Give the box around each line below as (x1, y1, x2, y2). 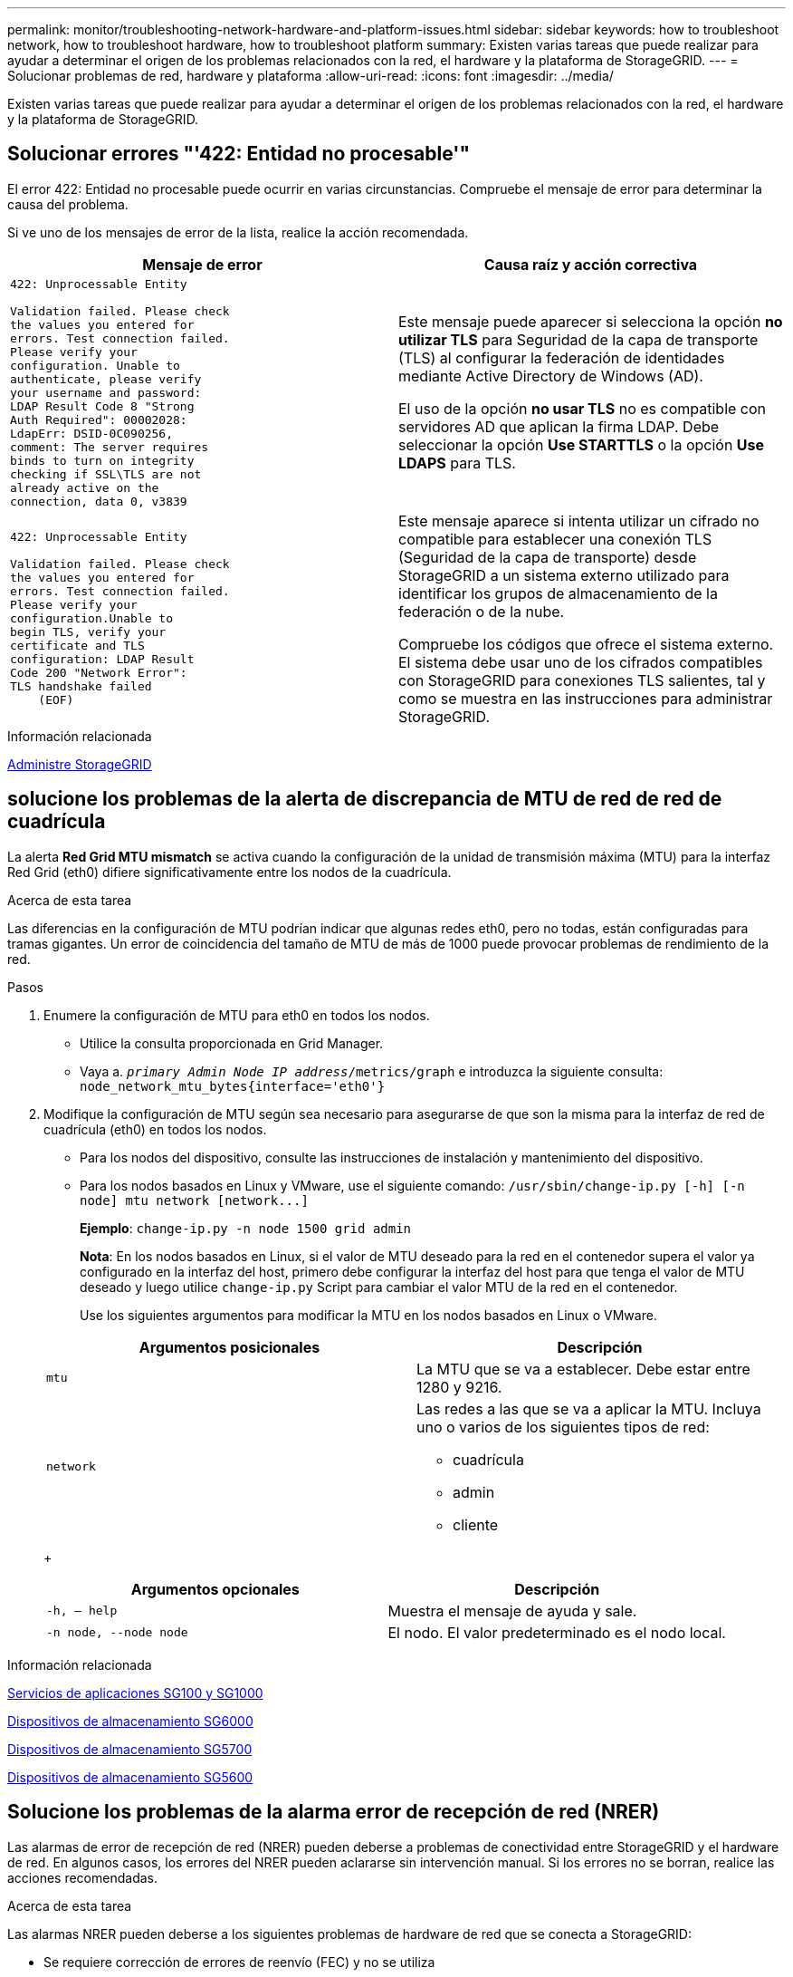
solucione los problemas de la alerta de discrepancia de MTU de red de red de (7, 787, 722, 811)
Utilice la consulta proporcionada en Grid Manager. (80, 1035, 384, 1051)
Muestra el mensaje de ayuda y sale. (387, 1601, 637, 1620)
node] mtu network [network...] (80, 1192, 309, 1208)
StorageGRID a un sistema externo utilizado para (398, 565, 730, 584)
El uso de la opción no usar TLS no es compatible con (398, 400, 767, 419)
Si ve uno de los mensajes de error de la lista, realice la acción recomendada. (7, 224, 469, 240)
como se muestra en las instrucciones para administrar (398, 689, 773, 708)
